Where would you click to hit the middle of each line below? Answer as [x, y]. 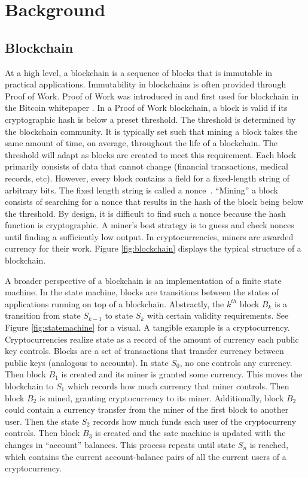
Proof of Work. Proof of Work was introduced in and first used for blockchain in [152, 96]
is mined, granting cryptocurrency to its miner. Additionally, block [161, 397]
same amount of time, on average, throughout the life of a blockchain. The [141, 143]
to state [119, 315]
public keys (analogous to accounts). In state [87, 362]
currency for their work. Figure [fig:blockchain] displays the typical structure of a [153, 248]
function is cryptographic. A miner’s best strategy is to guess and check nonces [150, 225]
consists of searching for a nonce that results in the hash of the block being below [154, 202]
